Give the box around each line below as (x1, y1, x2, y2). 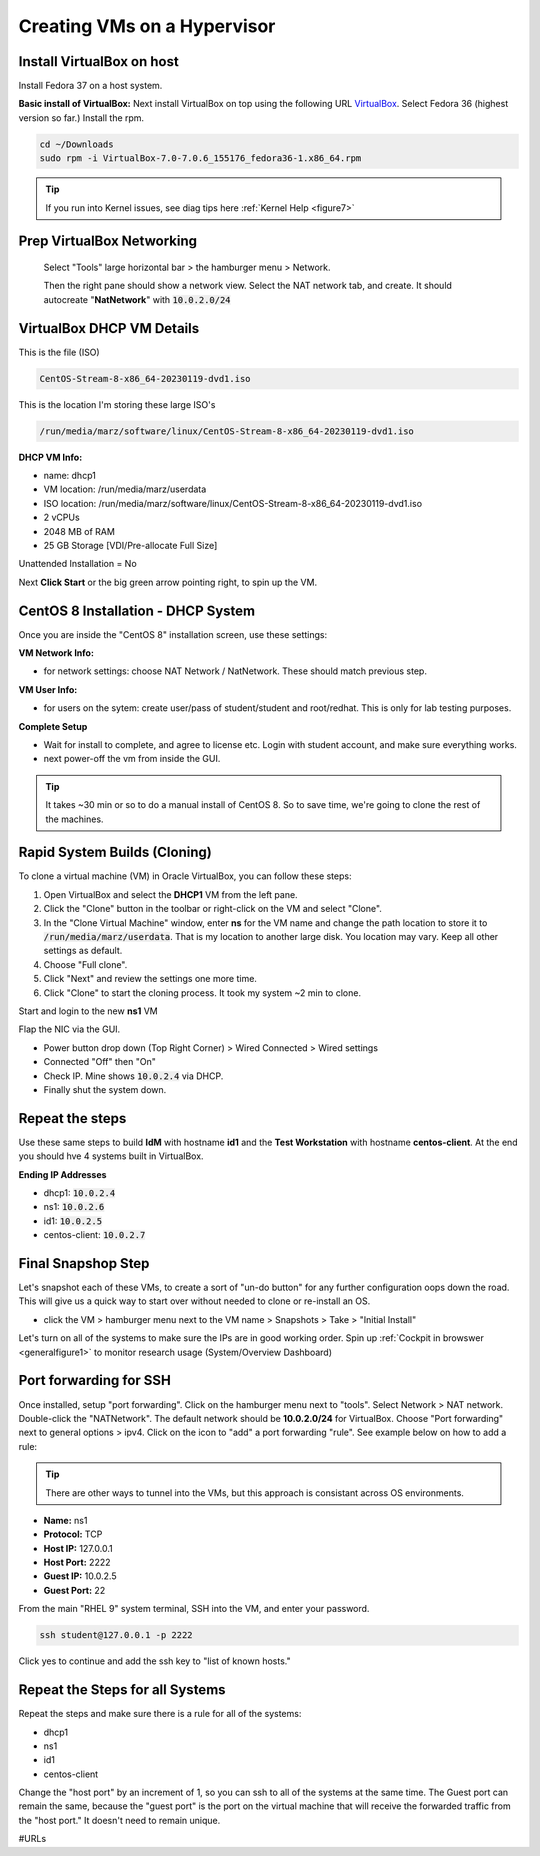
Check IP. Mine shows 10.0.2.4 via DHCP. (43, 1070, 224, 1082)
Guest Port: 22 (43, 1584, 106, 1596)
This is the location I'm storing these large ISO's (18, 398, 216, 410)
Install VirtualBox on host (18, 53, 179, 70)
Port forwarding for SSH (18, 1372, 172, 1389)
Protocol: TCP (43, 1528, 103, 1540)
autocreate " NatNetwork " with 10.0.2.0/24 (43, 293, 231, 305)
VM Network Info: (18, 647, 95, 659)
